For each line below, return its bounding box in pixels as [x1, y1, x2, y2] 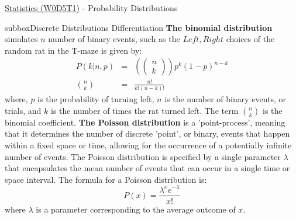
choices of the [226, 33, 275, 45]
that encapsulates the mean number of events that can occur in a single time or [5, 162, 290, 174]
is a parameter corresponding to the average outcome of [36, 203, 236, 215]
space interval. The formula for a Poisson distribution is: [5, 173, 207, 185]
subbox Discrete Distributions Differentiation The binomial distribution [5, 21, 273, 33]
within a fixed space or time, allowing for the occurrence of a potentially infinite [5, 139, 292, 151]
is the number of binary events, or [164, 93, 287, 105]
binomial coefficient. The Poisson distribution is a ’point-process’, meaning [5, 116, 285, 128]
